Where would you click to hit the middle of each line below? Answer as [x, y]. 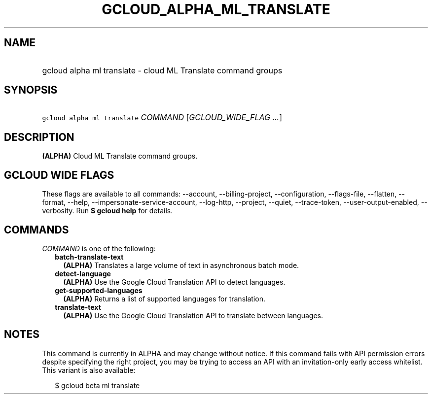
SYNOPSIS [31, 90]
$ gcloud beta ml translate [97, 385]
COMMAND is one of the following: [99, 248]
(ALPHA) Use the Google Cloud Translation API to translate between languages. [193, 315]
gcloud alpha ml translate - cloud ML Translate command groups [162, 70]
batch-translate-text [89, 257]
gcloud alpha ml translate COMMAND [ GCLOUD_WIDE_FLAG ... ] [162, 117]
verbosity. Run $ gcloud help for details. [108, 211]
